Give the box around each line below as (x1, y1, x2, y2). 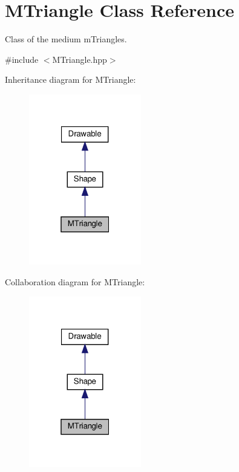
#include (5, 53, 39, 65)
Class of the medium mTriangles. (5, 33, 127, 45)
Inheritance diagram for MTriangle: (5, 73, 136, 86)
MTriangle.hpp (52, 53, 107, 65)
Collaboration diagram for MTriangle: (5, 275, 145, 288)
